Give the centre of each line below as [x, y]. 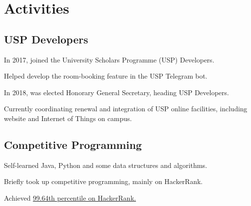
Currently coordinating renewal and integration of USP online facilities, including [126, 109]
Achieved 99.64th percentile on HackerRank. [70, 197]
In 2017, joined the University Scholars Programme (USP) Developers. [109, 59]
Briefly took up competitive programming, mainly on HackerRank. [103, 181]
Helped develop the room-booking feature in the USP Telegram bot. [106, 76]
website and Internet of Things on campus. [68, 118]
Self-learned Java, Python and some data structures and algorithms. [106, 165]
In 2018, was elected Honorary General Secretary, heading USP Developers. [116, 92]
